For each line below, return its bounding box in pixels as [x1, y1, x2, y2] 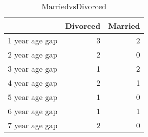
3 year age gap [8, 63, 58, 74]
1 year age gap [8, 35, 58, 46]
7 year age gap [8, 119, 58, 131]
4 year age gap [8, 77, 58, 88]
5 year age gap [8, 91, 58, 102]
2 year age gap [8, 49, 58, 60]
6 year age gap [8, 105, 58, 117]
